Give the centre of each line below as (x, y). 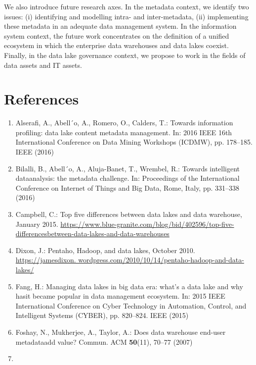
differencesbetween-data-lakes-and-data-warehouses (92, 234)
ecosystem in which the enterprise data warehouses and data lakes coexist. (116, 45)
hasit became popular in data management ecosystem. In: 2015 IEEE (120, 296)
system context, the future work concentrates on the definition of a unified (117, 35)
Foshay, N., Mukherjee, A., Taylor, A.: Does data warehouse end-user (121, 332)
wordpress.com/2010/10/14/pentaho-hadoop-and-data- (161, 260)
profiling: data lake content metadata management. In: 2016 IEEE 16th (124, 132)
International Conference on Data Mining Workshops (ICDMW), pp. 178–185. (134, 142)
